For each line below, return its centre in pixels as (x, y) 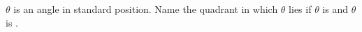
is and (335, 9)
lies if (300, 9)
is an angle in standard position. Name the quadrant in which (146, 9)
